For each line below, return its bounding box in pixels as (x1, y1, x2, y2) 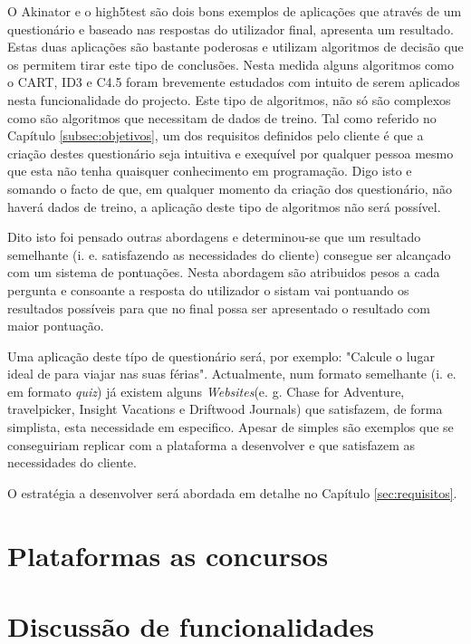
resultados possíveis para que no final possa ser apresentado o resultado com (7, 298, 430, 317)
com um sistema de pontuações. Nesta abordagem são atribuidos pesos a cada (7, 263, 440, 282)
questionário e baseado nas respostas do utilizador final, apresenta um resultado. (7, 19, 454, 38)
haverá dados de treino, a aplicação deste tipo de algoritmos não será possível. (7, 197, 441, 216)
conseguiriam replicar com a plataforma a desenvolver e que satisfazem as (7, 435, 416, 454)
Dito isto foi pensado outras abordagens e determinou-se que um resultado (7, 227, 421, 246)
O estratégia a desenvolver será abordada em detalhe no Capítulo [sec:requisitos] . (7, 483, 457, 502)
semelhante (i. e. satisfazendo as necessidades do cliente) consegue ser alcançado (7, 245, 451, 264)
